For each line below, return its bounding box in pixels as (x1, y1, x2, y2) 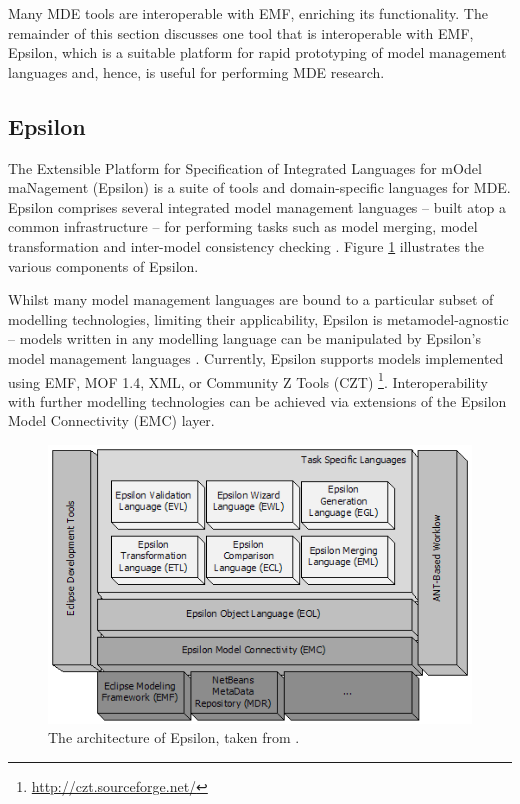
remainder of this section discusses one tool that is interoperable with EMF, (8, 22, 474, 43)
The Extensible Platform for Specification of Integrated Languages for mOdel (8, 157, 482, 178)
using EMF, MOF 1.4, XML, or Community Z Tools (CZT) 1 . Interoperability (8, 368, 488, 392)
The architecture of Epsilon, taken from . (48, 727, 300, 748)
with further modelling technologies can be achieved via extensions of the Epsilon (8, 390, 507, 411)
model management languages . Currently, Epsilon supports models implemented (8, 347, 504, 368)
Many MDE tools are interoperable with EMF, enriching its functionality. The (8, 3, 488, 23)
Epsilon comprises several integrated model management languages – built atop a (8, 196, 507, 217)
